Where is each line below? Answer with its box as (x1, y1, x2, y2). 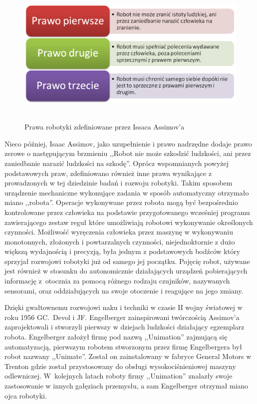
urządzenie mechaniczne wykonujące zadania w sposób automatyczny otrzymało (4, 187, 249, 197)
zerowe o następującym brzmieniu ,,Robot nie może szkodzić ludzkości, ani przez (4, 148, 251, 158)
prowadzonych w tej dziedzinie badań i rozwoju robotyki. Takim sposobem (4, 177, 233, 188)
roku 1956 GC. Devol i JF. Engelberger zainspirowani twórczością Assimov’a (4, 311, 240, 322)
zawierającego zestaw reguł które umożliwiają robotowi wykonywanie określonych (4, 216, 253, 227)
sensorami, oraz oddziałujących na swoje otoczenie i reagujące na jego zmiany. (4, 285, 244, 295)
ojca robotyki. (4, 390, 47, 400)
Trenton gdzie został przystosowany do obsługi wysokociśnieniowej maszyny (4, 360, 236, 371)
